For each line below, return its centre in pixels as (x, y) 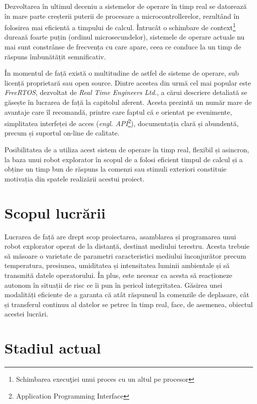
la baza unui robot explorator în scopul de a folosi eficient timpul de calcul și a (124, 159)
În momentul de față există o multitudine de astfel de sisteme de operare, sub (122, 73)
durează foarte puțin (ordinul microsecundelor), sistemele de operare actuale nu (125, 37)
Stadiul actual (53, 348)
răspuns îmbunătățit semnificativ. (55, 56)
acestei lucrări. (26, 314)
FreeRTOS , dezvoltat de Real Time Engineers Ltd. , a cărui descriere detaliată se (126, 92)
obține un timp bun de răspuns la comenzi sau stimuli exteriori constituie (116, 169)
